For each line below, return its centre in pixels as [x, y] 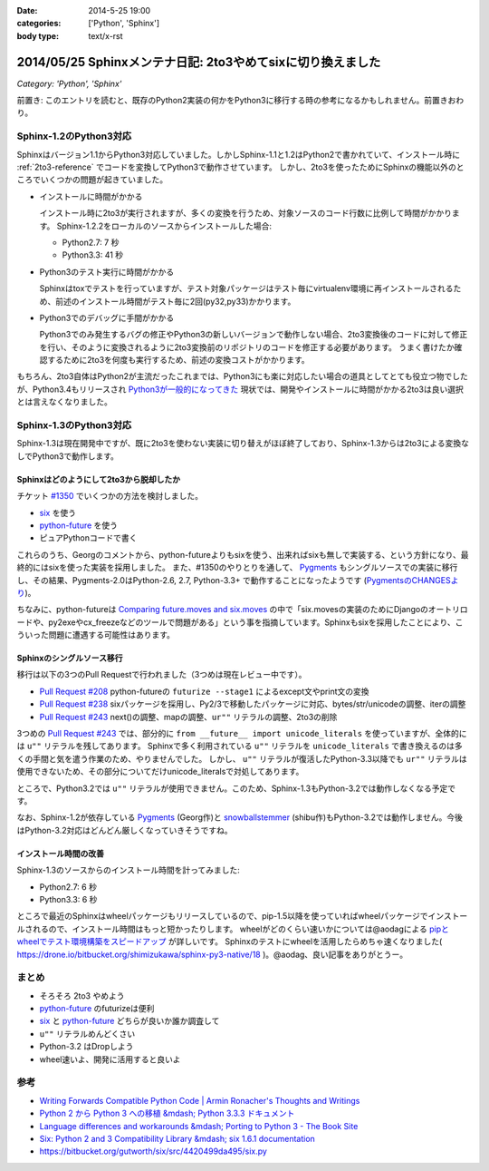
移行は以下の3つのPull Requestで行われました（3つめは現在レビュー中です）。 [162, 675]
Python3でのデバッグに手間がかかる [107, 317]
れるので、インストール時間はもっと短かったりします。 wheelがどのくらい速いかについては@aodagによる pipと [241, 929]
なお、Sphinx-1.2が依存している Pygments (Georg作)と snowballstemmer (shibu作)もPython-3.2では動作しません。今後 [240, 817]
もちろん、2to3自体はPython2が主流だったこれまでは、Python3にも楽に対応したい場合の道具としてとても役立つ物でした [242, 376]
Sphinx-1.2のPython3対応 [74, 136]
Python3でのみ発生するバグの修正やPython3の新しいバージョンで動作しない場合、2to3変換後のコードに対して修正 [254, 335]
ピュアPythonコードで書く [88, 538]
